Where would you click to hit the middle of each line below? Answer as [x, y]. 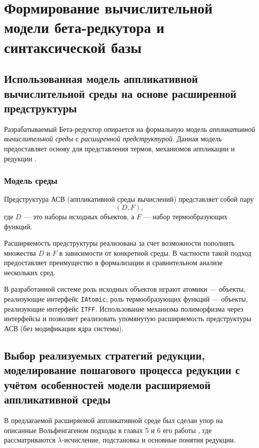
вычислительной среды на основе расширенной [120, 93]
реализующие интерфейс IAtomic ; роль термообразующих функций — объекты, [126, 299]
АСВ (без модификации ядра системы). [64, 328]
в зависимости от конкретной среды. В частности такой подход [155, 252]
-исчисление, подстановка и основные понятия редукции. [149, 440]
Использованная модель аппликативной [101, 79]
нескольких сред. [30, 272]
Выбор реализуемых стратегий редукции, [105, 355]
